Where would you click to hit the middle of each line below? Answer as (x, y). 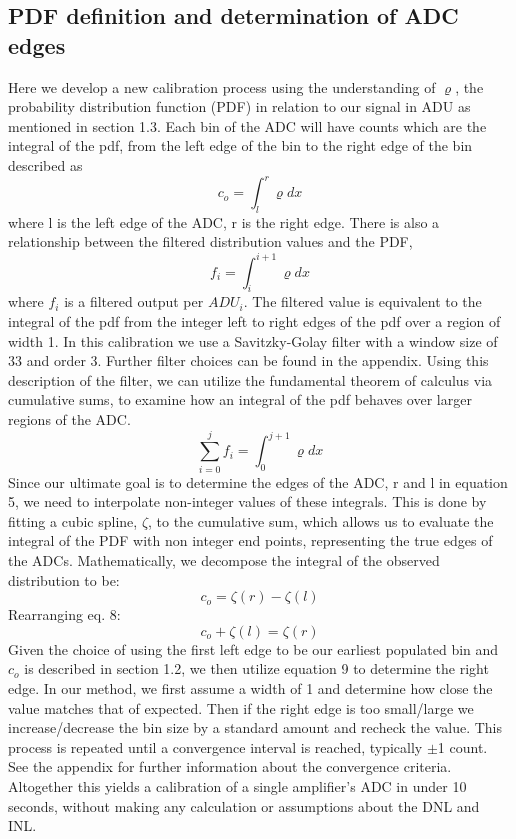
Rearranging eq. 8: (64, 614)
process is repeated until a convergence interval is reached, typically (215, 746)
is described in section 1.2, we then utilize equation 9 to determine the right (256, 668)
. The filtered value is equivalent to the (362, 301)
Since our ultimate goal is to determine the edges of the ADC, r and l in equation (258, 481)
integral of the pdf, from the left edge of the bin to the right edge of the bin (240, 145)
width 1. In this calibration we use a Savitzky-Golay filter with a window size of (253, 340)
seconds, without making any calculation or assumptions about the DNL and (244, 805)
